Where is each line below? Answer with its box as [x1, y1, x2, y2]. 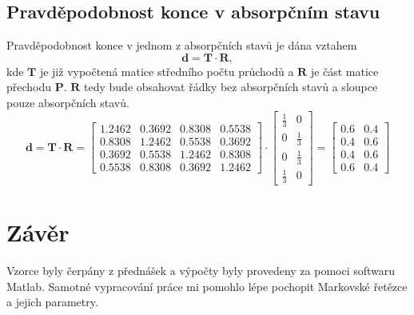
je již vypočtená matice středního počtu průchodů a [39, 62, 294, 79]
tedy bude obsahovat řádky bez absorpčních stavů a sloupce [84, 78, 378, 95]
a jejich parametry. [6, 293, 98, 310]
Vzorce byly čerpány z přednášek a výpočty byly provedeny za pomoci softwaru [6, 262, 396, 279]
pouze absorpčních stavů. [6, 94, 129, 110]
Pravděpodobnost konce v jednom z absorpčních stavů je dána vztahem [6, 37, 357, 54]
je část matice [310, 62, 379, 79]
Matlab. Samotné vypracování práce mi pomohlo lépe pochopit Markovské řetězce [6, 277, 408, 294]
